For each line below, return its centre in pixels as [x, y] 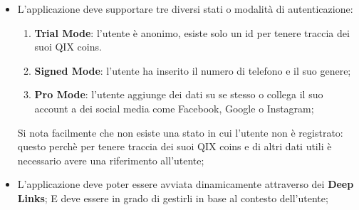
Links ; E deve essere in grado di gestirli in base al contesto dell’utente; [173, 198]
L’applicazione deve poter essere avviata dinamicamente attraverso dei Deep [186, 184]
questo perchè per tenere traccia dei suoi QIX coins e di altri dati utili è [175, 146]
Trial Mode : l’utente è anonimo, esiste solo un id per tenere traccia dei [192, 32]
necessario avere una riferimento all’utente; [111, 160]
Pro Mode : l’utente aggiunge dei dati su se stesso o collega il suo [179, 94]
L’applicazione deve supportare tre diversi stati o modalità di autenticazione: [185, 9]
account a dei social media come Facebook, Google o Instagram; [174, 108]
